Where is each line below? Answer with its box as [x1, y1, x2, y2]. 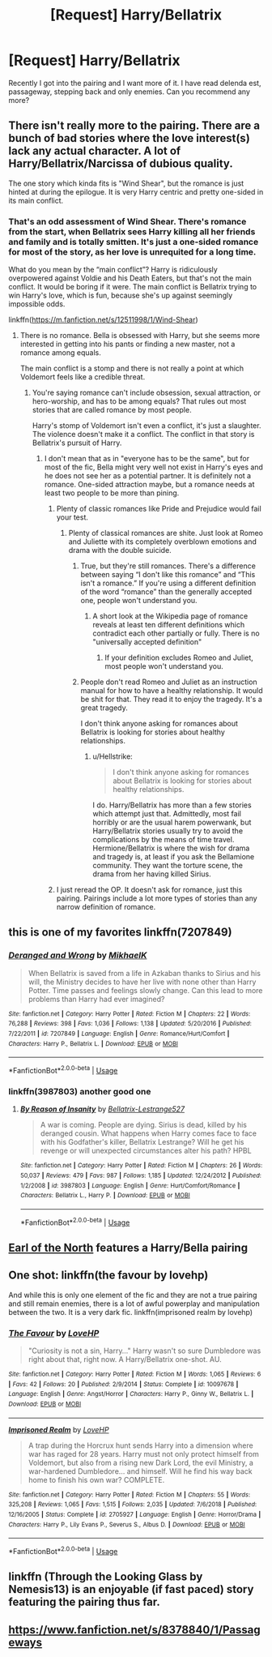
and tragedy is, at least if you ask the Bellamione [92, 852, 255, 862]
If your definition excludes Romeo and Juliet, [104, 653, 253, 662]
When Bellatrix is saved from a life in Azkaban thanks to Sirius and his [28, 968, 261, 978]
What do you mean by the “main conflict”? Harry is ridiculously [8, 265, 219, 275]
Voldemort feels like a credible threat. [19, 372, 146, 382]
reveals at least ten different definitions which [92, 620, 245, 630]
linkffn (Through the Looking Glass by [8, 1570, 203, 1584]
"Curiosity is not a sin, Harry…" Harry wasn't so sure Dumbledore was [28, 1346, 261, 1355]
